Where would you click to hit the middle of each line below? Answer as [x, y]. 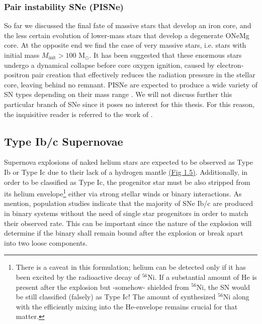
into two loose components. [46, 242]
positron [17, 75]
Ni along [236, 297]
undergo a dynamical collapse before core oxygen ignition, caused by [109, 65]
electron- [230, 65]
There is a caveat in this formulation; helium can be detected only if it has [131, 267]
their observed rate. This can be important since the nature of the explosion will [128, 223]
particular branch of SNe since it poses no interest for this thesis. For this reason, [129, 104]
